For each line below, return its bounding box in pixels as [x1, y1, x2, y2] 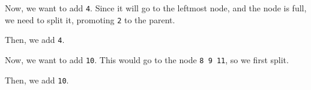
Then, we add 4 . [5, 33, 65, 46]
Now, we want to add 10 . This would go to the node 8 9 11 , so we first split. [5, 53, 289, 66]
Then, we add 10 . [5, 73, 69, 86]
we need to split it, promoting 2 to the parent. [5, 13, 175, 26]
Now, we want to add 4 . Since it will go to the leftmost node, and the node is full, [5, 2, 307, 14]
